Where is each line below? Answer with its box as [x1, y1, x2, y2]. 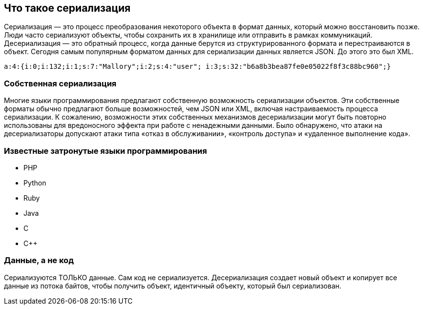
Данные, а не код [4, 255, 74, 266]
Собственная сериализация [4, 78, 117, 88]
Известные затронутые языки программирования [4, 145, 207, 156]
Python [23, 178, 46, 187]
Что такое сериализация [4, 2, 131, 14]
